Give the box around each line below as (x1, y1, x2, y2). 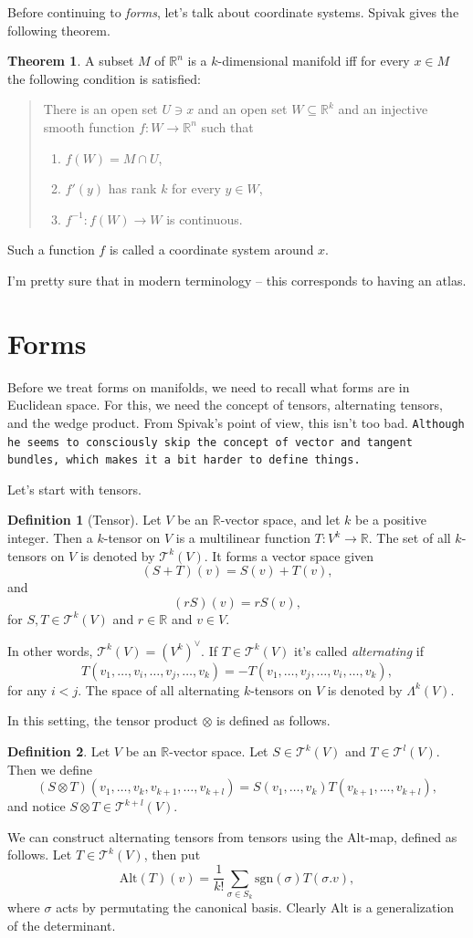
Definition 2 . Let (7, 742, 110, 761)
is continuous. (166, 209, 243, 228)
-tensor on (103, 528, 161, 547)
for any (7, 680, 47, 699)
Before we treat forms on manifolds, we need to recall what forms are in (7, 377, 410, 396)
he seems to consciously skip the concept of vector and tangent (7, 435, 413, 449)
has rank (108, 179, 157, 198)
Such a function (7, 240, 95, 259)
